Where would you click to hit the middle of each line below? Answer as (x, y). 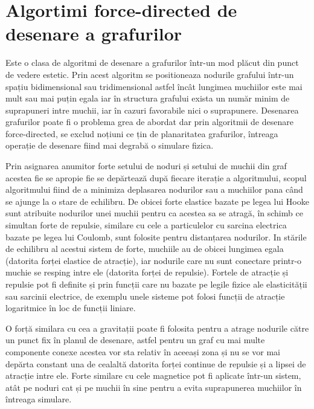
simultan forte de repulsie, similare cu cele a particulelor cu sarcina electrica (146, 225)
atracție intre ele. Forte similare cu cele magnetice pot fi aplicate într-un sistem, (153, 375)
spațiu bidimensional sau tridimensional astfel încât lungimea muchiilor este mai (154, 86)
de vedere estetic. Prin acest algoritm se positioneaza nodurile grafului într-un (150, 74)
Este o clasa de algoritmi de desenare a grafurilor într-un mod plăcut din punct (152, 63)
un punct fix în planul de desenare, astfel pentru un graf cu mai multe (135, 340)
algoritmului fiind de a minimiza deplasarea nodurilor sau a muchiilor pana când (154, 189)
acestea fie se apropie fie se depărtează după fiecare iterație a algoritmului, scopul (156, 177)
